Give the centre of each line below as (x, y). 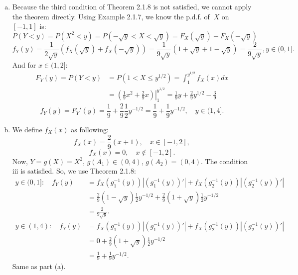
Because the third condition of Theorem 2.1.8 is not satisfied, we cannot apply (132, 6)
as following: (90, 130)
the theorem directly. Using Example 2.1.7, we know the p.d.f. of (111, 16)
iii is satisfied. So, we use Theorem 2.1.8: (74, 171)
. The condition (224, 161)
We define (27, 130)
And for (24, 64)
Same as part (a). (39, 266)
